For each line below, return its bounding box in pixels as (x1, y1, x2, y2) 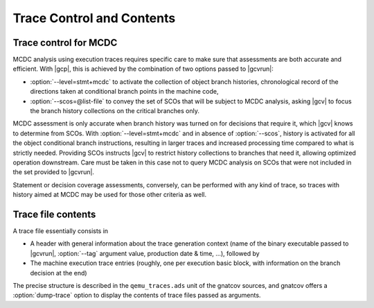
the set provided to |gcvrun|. (12, 168, 95, 176)
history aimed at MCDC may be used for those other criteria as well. (12, 191, 207, 199)
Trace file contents (12, 208, 96, 220)
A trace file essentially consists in (12, 227, 109, 235)
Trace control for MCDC (12, 37, 118, 49)
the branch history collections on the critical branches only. (30, 107, 200, 115)
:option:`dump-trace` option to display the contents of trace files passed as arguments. (12, 291, 261, 300)
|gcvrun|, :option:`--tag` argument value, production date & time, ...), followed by (30, 249, 260, 257)
